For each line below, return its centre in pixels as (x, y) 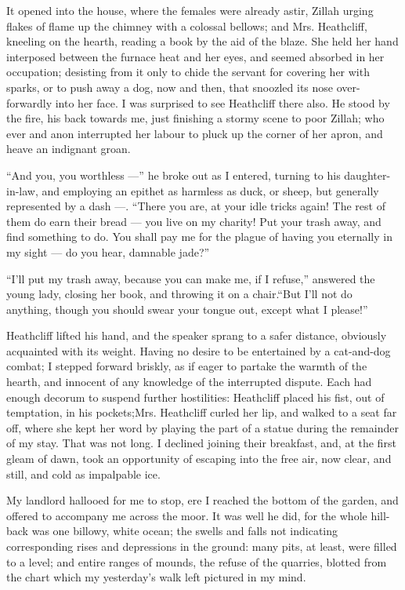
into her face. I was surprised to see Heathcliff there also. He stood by (222, 102)
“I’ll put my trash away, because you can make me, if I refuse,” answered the (191, 278)
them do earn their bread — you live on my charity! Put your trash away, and (194, 221)
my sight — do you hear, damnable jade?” (108, 251)
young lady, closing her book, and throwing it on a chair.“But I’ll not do (179, 294)
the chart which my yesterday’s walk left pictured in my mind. (156, 577)
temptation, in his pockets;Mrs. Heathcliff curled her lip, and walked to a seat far (202, 412)
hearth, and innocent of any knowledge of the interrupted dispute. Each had (189, 382)
